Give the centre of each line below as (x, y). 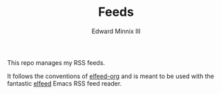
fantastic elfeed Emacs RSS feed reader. (65, 83)
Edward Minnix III (116, 31)
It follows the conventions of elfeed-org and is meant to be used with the (110, 76)
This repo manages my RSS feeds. (56, 62)
